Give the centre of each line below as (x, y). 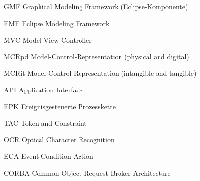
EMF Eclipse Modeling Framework (57, 23)
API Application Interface (43, 89)
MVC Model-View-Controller (48, 40)
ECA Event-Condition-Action (49, 156)
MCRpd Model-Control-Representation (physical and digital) (97, 56)
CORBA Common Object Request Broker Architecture (87, 172)
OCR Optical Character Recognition (59, 139)
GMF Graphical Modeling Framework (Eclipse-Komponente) (96, 6)
